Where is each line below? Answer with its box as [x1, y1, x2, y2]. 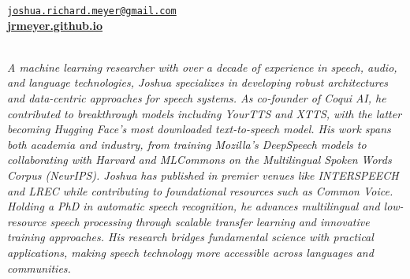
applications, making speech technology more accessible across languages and [7, 244, 374, 260]
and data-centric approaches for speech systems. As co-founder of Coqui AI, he [7, 90, 386, 106]
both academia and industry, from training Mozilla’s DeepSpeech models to [7, 136, 367, 152]
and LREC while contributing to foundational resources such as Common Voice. [7, 182, 393, 199]
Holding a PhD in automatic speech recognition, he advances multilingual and [7, 198, 380, 214]
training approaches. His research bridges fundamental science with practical [7, 229, 374, 245]
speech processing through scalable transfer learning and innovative [50, 213, 370, 229]
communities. [7, 259, 71, 276]
